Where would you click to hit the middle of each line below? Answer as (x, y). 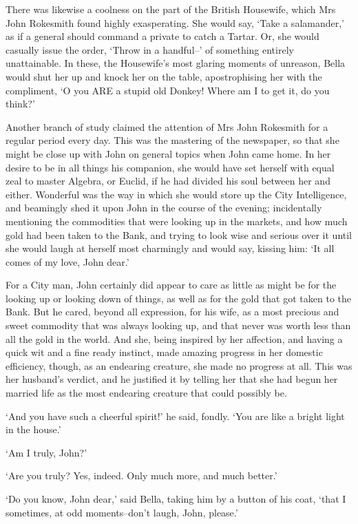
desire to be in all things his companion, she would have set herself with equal (170, 167)
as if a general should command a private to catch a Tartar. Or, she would (162, 36)
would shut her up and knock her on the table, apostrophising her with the (164, 76)
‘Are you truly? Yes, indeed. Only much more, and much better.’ (141, 475)
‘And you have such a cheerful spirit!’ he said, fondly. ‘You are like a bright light (175, 416)
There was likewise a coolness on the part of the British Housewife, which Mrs (171, 9)
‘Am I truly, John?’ (46, 452)
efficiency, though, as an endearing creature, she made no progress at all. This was (179, 365)
